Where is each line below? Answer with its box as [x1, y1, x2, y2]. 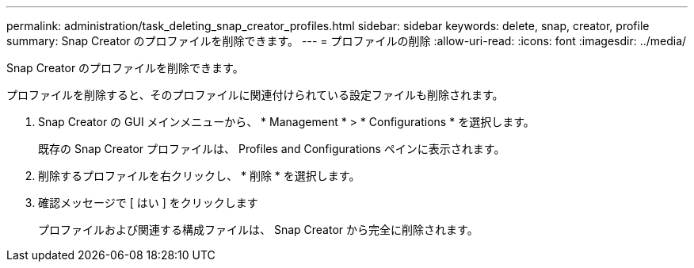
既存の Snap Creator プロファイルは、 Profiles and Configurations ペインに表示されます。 [38, 142, 505, 155]
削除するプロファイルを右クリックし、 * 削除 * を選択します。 [38, 169, 360, 182]
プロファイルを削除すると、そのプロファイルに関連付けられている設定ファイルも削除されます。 [6, 88, 504, 101]
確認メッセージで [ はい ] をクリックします [38, 196, 258, 209]
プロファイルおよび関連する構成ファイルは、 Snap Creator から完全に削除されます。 [38, 223, 479, 236]
